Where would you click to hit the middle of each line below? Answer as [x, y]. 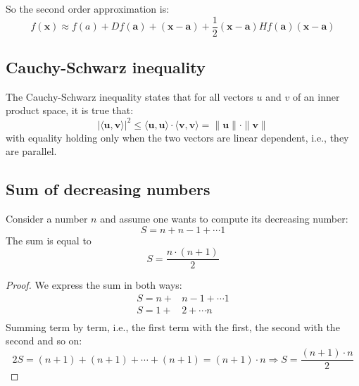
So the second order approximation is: [88, 8]
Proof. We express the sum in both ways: [94, 285]
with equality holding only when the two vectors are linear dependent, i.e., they [177, 137]
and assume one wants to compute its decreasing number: [224, 218]
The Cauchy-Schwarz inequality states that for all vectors [130, 96]
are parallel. [31, 151]
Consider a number [47, 218]
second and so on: [44, 341]
